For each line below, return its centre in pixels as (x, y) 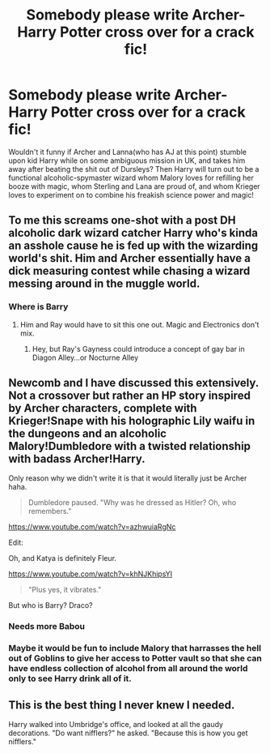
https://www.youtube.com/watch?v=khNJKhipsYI (91, 574)
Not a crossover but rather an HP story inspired (129, 396)
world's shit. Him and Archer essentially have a (129, 258)
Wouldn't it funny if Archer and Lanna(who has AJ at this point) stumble (127, 152)
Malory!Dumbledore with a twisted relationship (130, 446)
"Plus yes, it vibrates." (65, 590)
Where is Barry (38, 307)
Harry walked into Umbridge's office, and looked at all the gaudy (116, 725)
